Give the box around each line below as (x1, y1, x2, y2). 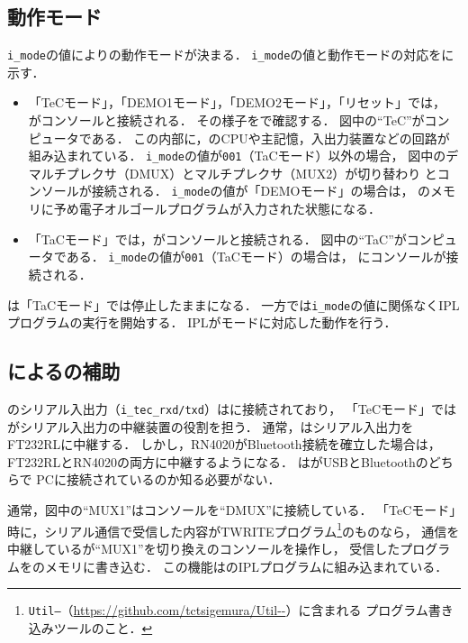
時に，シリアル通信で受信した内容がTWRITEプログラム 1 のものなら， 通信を (7, 519, 460, 540)
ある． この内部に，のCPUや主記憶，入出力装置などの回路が (91, 128, 450, 147)
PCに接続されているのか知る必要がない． (36, 470, 281, 489)
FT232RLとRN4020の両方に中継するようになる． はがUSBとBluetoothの (7, 452, 428, 471)
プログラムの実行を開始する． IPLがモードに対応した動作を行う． (7, 313, 397, 332)
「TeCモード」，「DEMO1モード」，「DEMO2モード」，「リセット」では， (28, 93, 445, 112)
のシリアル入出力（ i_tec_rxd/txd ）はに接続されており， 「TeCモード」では (7, 400, 457, 418)
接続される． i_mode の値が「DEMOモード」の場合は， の (91, 181, 431, 200)
